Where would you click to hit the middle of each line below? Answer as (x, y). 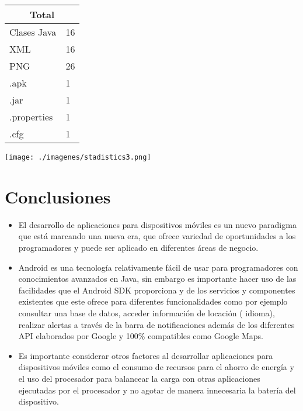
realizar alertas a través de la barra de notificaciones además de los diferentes (156, 324)
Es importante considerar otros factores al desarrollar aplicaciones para (146, 355)
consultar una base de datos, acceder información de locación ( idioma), (147, 312)
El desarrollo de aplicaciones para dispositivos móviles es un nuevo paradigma (157, 224)
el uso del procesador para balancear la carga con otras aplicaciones (139, 378)
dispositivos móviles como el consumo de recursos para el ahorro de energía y (156, 367)
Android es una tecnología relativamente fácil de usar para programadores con (158, 267)
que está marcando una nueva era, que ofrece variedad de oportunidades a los (157, 236)
